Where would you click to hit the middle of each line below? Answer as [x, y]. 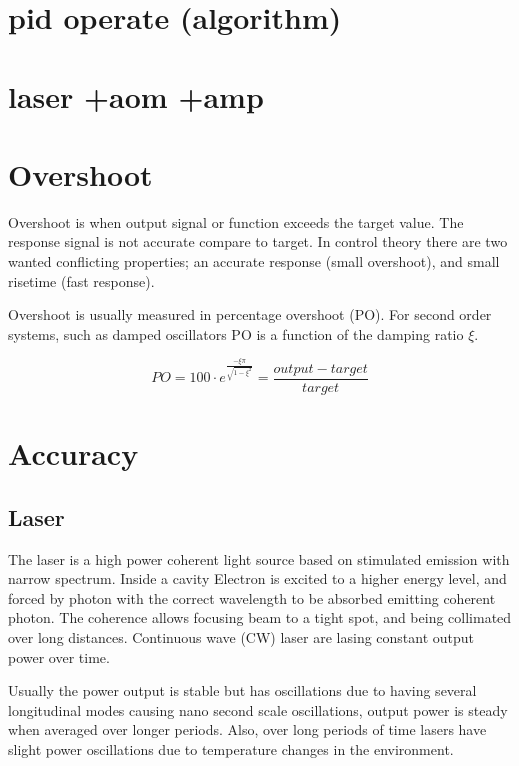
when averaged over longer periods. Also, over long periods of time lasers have [247, 729]
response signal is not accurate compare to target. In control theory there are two [258, 241]
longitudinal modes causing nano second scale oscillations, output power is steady [258, 709]
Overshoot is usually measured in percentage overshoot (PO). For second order [250, 314]
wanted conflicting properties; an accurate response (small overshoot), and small [254, 261]
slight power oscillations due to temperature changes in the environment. [231, 748]
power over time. [59, 656]
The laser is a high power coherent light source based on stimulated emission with [259, 558]
